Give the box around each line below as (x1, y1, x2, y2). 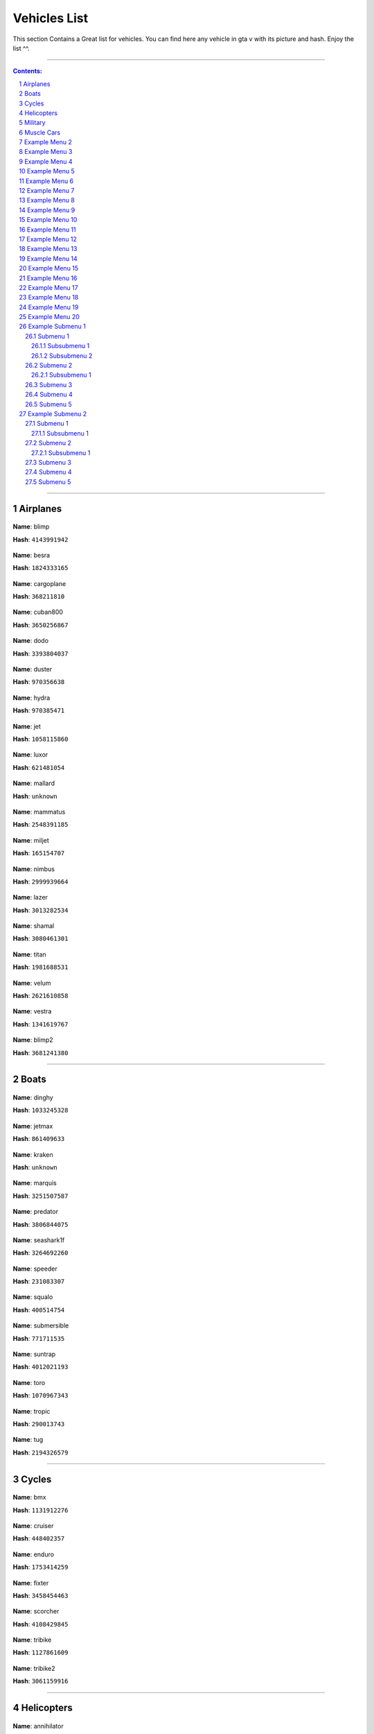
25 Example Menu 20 (19, 313, 80, 321)
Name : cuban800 (12, 608, 64, 617)
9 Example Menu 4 (19, 157, 73, 166)
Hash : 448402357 (12, 1534, 65, 1543)
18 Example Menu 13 (19, 245, 78, 253)
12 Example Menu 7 (19, 187, 75, 195)
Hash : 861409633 (12, 1135, 65, 1143)
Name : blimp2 (12, 1036, 53, 1044)
